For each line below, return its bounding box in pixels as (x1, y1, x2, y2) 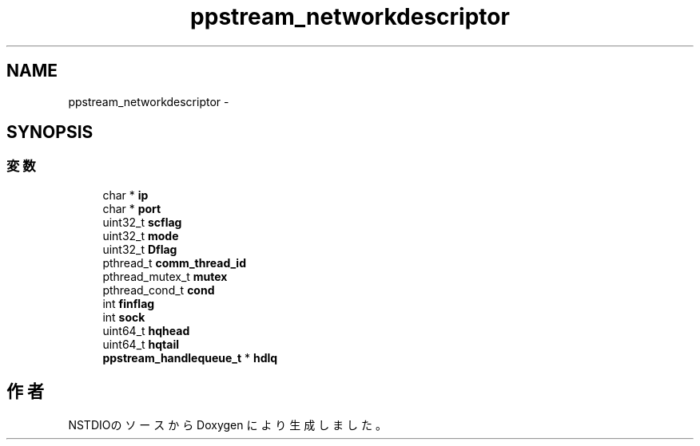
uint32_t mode (102, 228, 179, 243)
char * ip (102, 187, 149, 202)
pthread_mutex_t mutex (102, 269, 228, 283)
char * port (102, 201, 161, 215)
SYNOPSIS (6, 122, 93, 143)
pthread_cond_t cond (102, 282, 215, 297)
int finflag (102, 296, 155, 310)
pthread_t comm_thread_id (102, 255, 246, 270)
